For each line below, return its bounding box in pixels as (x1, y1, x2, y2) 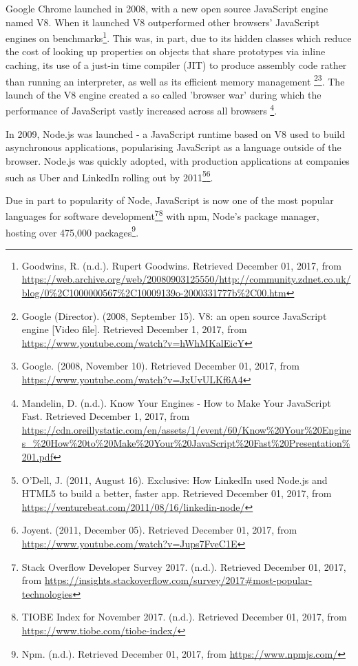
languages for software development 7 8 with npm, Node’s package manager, (6, 207, 319, 223)
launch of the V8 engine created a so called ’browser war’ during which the (6, 87, 322, 101)
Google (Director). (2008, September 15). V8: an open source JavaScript (21, 308, 327, 323)
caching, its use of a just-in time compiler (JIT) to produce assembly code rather (6, 58, 347, 72)
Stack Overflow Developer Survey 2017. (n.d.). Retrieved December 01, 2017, (21, 559, 346, 574)
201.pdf (21, 449, 53, 463)
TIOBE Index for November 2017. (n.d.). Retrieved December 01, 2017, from (21, 609, 347, 624)
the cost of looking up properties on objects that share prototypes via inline (6, 44, 326, 59)
